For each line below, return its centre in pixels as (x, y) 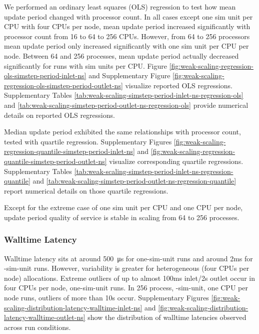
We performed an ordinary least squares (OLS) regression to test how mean (120, 7)
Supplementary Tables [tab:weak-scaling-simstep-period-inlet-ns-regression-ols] (124, 95)
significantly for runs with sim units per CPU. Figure (86, 65)
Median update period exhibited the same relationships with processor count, (122, 132)
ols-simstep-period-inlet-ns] (45, 75)
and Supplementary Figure (129, 75)
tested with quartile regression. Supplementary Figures (88, 141)
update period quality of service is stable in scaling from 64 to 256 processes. (122, 217)
